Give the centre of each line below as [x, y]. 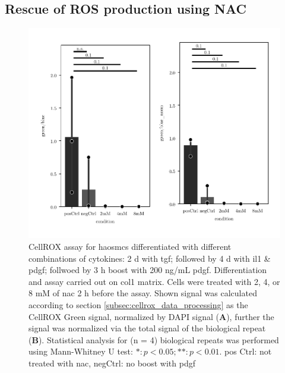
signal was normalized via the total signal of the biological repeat [147, 328]
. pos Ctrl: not [246, 351]
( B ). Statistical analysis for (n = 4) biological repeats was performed [154, 339]
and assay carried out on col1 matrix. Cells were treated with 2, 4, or [154, 281]
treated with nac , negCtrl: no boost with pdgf [112, 363]
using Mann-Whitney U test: [81, 351]
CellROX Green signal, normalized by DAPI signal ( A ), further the [151, 316]
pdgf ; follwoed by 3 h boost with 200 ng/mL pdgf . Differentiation [148, 270]
